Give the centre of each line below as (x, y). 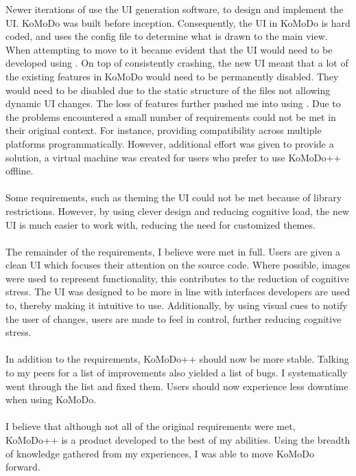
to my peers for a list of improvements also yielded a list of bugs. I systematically (177, 373)
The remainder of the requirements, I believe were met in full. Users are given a (173, 251)
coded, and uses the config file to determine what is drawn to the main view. (167, 36)
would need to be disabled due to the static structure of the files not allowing (168, 90)
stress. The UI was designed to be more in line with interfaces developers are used (178, 292)
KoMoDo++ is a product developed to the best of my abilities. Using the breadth (178, 440)
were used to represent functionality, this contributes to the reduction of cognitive (177, 278)
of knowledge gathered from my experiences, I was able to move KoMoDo (160, 453)
